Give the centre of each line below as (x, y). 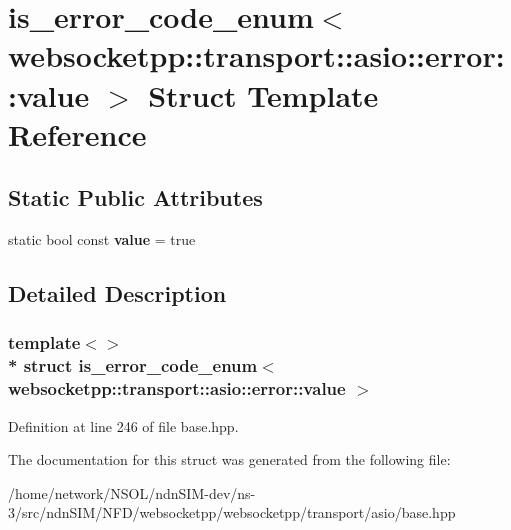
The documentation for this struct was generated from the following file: (229, 459)
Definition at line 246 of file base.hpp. (123, 425)
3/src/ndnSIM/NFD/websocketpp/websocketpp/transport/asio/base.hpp (232, 512)
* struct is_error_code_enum (133, 365)
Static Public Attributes (135, 197)
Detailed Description (117, 293)
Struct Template (263, 94)
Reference (77, 133)
